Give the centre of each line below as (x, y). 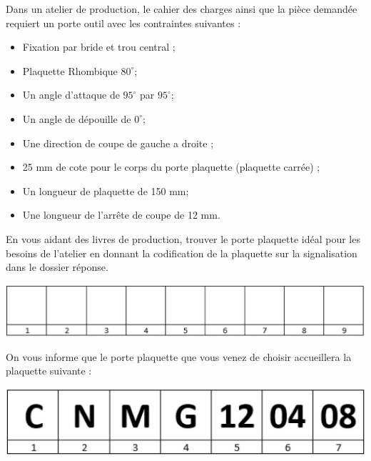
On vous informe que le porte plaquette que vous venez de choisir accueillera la (179, 356)
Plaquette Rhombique (70, 70)
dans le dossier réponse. (57, 267)
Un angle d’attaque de (71, 95)
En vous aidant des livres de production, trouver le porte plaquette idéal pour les (183, 238)
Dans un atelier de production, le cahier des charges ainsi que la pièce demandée (182, 9)
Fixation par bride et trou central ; (99, 47)
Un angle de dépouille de (77, 118)
